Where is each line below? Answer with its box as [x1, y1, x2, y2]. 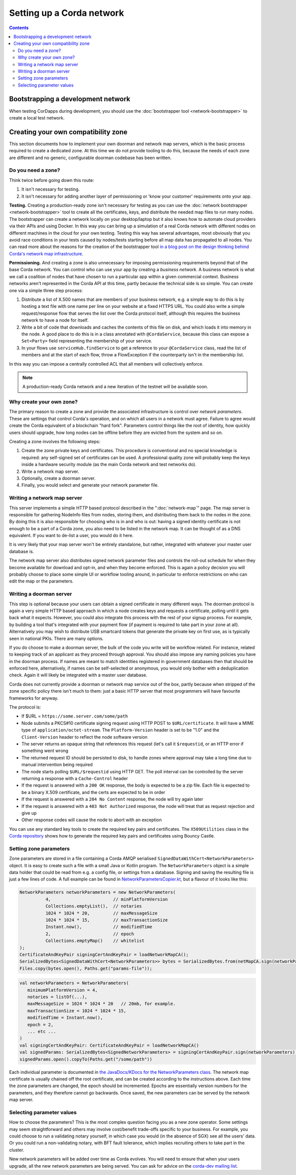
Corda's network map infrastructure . [9, 251, 83, 256]
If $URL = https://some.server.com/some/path [21, 713, 128, 719]
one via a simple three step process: [9, 287, 83, 294]
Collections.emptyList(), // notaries [45, 903, 142, 909]
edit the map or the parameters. [9, 578, 74, 584]
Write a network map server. [21, 468, 79, 474]
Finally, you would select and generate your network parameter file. [21, 482, 159, 488]
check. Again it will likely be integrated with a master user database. [9, 672, 148, 678]
